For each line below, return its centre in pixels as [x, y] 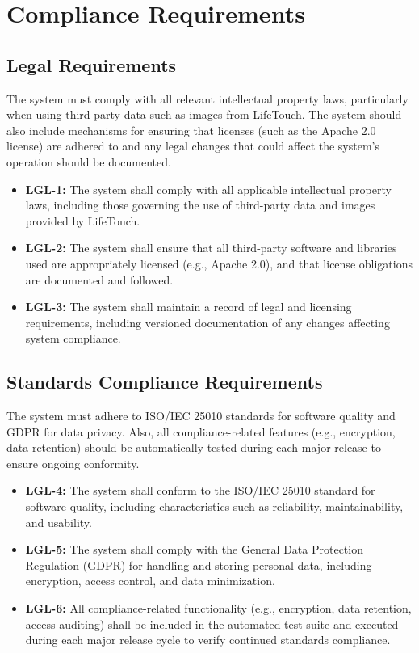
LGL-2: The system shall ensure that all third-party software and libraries [211, 248]
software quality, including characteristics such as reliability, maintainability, [214, 506]
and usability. [59, 522]
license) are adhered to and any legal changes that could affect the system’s [193, 146]
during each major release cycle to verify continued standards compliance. [208, 640]
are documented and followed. [99, 279]
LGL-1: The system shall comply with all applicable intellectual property [208, 189]
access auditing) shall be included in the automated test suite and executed [212, 624]
